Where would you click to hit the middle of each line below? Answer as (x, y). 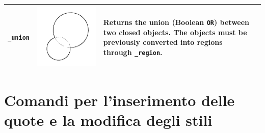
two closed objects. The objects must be (175, 32)
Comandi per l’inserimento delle (120, 100)
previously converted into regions (163, 42)
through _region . (133, 52)
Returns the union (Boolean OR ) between (176, 22)
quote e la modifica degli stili (108, 119)
